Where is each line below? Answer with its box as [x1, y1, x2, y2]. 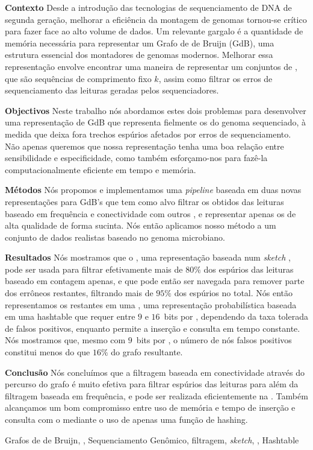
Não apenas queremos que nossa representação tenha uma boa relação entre [5, 139, 284, 152]
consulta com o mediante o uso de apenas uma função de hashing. [5, 413, 248, 425]
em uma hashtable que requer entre [5, 310, 135, 323]
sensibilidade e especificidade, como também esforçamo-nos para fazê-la [5, 151, 268, 164]
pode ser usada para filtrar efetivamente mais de [5, 262, 183, 275]
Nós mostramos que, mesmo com [5, 334, 126, 346]
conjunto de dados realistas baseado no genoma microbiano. [5, 230, 225, 243]
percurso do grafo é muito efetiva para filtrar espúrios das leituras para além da [5, 378, 299, 390]
